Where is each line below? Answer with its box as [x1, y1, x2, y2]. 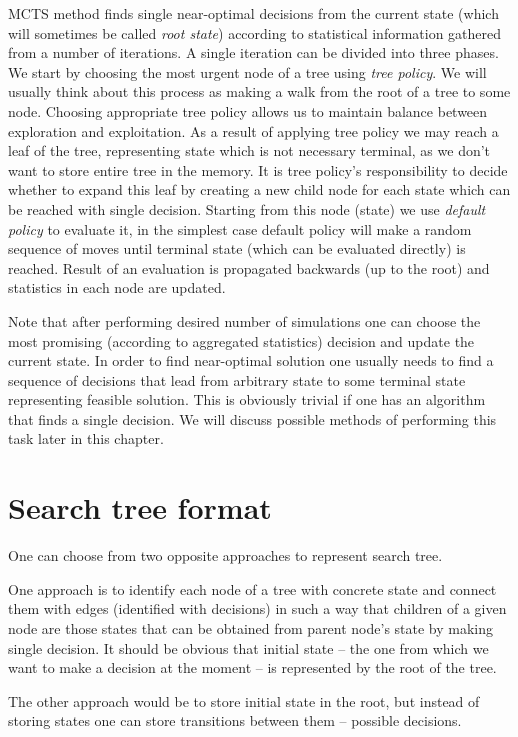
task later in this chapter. [8, 428, 164, 449]
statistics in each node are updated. [8, 277, 226, 298]
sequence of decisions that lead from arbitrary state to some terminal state [8, 369, 466, 390]
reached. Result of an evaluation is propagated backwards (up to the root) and [8, 257, 490, 278]
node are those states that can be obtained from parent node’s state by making [8, 617, 494, 638]
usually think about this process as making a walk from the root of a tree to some [8, 81, 511, 102]
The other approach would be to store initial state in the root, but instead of [8, 690, 480, 711]
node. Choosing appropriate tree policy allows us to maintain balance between [8, 100, 488, 121]
